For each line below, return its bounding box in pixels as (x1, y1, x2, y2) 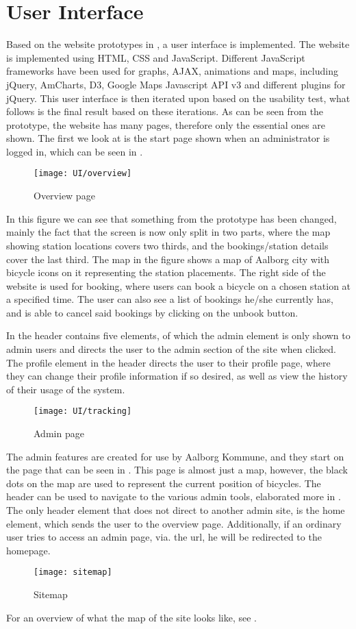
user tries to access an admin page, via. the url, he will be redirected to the (6, 530, 322, 544)
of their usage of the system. (6, 382, 125, 396)
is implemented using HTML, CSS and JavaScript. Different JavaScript (6, 50, 305, 64)
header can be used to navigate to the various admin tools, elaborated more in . (6, 489, 341, 504)
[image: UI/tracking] (34, 406, 132, 417)
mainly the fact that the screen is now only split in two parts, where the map (6, 225, 331, 239)
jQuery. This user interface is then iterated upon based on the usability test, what (6, 90, 351, 105)
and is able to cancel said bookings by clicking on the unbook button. (6, 305, 298, 319)
